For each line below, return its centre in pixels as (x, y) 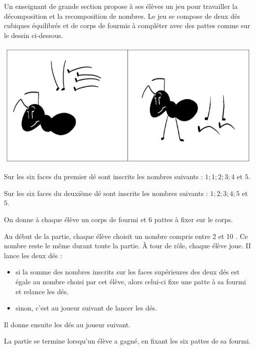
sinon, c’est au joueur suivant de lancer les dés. (86, 308)
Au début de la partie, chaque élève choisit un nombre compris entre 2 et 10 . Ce (126, 236)
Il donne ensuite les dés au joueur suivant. (67, 324)
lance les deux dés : (33, 255)
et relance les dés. (42, 291)
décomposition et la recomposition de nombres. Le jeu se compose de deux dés (122, 16)
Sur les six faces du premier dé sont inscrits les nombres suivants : (103, 176)
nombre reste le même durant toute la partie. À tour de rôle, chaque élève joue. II (128, 246)
